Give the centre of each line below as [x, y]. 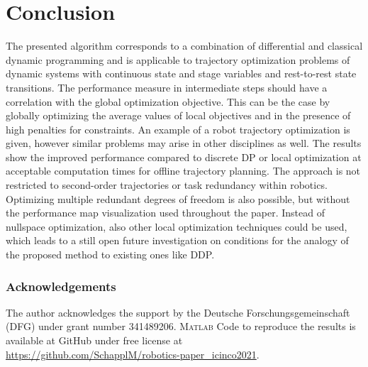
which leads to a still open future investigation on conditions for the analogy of [177, 240]
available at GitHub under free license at [94, 340]
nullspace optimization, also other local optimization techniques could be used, [177, 226]
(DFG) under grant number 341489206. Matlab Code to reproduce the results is [181, 326]
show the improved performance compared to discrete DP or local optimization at [184, 157]
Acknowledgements [61, 286]
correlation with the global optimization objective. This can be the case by [168, 101]
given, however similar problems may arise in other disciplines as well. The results [184, 143]
